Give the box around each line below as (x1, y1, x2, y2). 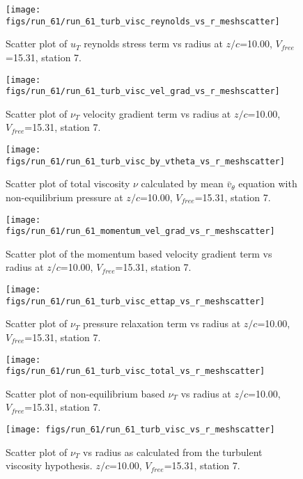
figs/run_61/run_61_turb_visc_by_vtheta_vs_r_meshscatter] (6, 156, 285, 166)
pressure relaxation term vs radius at (83, 316, 241, 331)
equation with (238, 176, 297, 191)
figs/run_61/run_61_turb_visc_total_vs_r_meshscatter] (6, 366, 265, 377)
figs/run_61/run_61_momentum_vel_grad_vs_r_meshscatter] (6, 226, 275, 237)
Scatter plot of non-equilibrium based (6, 386, 165, 400)
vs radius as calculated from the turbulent (83, 444, 263, 459)
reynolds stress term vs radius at (84, 36, 223, 51)
